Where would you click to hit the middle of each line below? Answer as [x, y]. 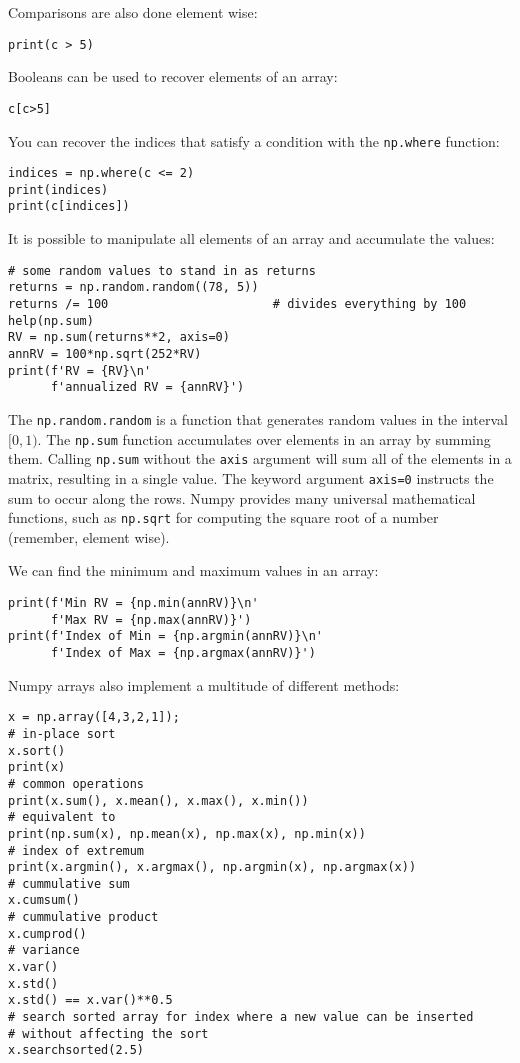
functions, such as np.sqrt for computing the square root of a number [223, 517]
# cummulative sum [69, 883]
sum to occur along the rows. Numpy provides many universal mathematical [242, 497]
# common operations [76, 783]
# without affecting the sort [108, 1033]
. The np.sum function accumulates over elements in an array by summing [264, 438]
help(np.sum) [51, 320]
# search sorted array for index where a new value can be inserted [241, 1017]
